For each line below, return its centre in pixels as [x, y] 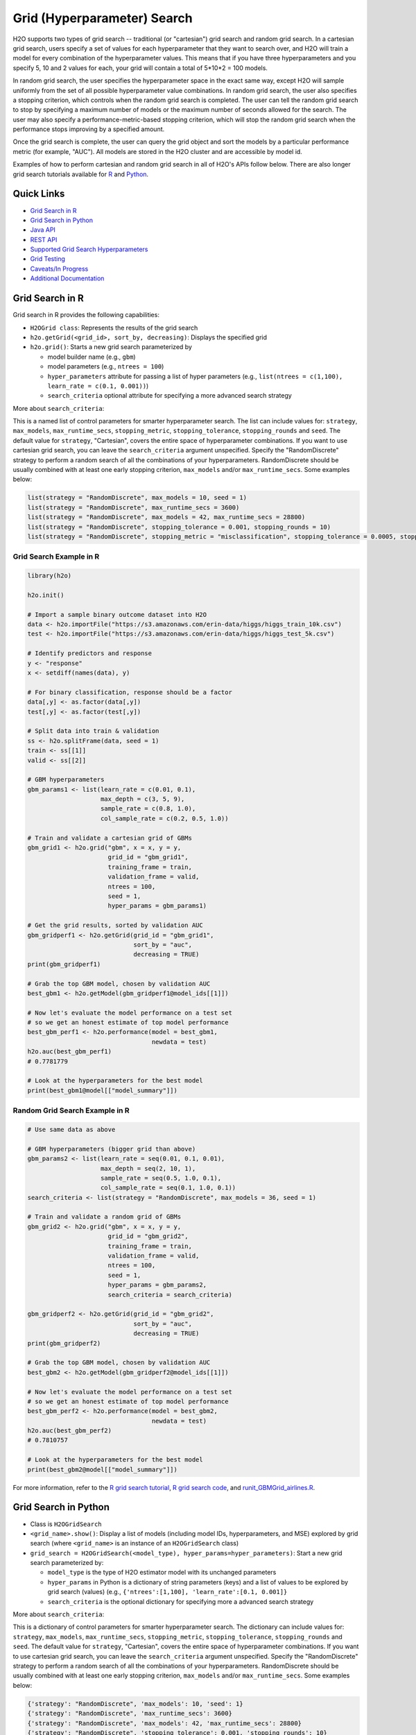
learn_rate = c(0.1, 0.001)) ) [98, 386]
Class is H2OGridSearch [66, 1524]
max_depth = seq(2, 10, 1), [148, 1168]
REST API [44, 239]
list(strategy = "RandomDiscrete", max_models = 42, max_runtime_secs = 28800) [166, 517]
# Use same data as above [71, 1129]
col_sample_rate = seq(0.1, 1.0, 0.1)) [168, 1188]
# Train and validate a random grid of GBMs [104, 1217]
